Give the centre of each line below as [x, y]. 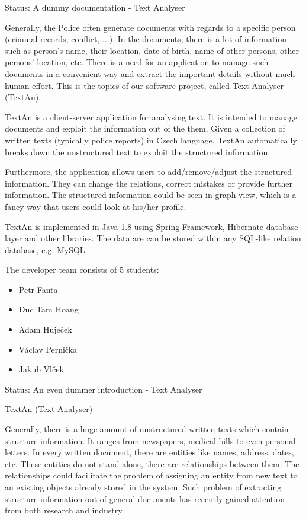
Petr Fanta [38, 289]
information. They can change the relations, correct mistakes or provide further [149, 183]
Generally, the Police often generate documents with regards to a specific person [150, 27]
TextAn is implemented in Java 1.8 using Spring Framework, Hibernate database [152, 226]
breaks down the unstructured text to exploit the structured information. [138, 151]
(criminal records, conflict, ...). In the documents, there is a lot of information [146, 39]
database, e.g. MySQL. [46, 249]
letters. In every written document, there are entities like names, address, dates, [149, 452]
